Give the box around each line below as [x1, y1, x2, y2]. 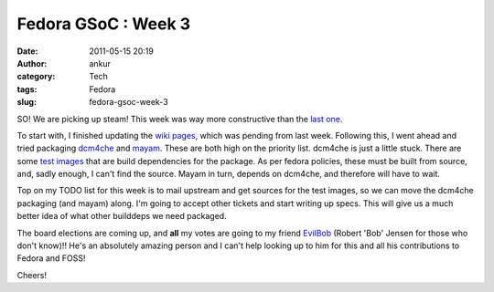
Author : [16, 57, 48, 68]
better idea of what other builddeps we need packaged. [16, 211, 228, 222]
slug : [16, 97, 37, 108]
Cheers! [16, 269, 48, 280]
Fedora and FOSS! [16, 253, 86, 264]
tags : [16, 83, 38, 95]
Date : [16, 46, 38, 57]
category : [16, 71, 56, 82]
